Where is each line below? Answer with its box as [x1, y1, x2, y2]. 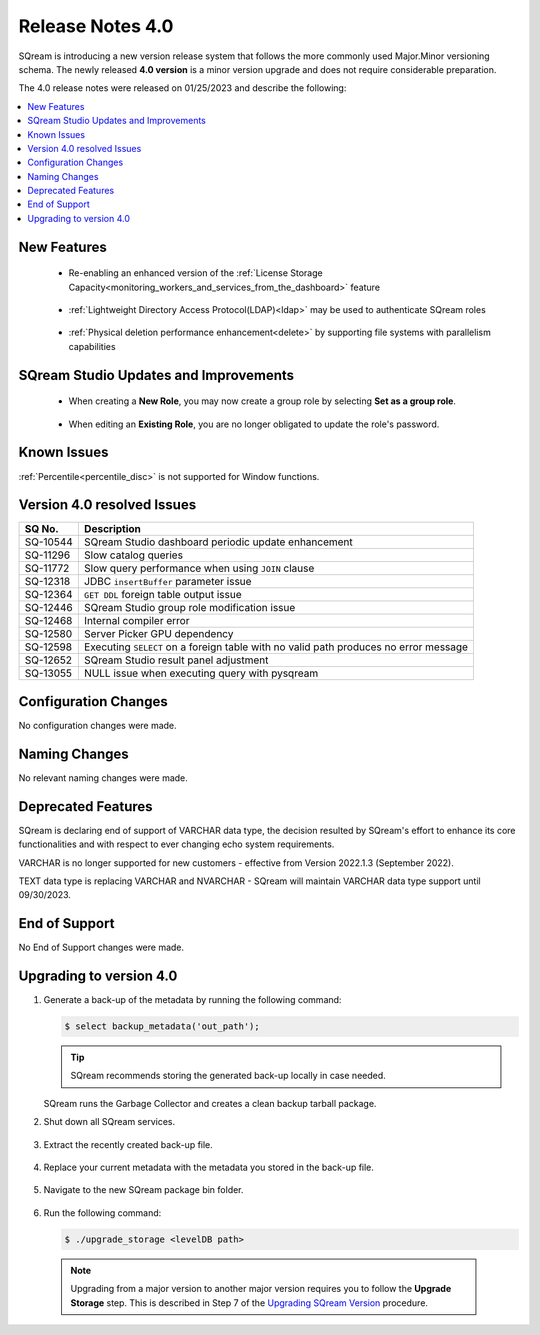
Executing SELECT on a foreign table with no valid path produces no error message [83, 640, 469, 654]
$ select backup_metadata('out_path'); [64, 1021, 260, 1032]
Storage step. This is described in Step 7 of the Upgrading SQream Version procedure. [70, 1296, 429, 1309]
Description [83, 522, 142, 536]
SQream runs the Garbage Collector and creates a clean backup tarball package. [43, 1097, 377, 1109]
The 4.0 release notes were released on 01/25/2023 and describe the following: [18, 82, 347, 94]
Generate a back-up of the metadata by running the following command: [43, 994, 342, 1006]
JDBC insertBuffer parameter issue [83, 575, 252, 589]
